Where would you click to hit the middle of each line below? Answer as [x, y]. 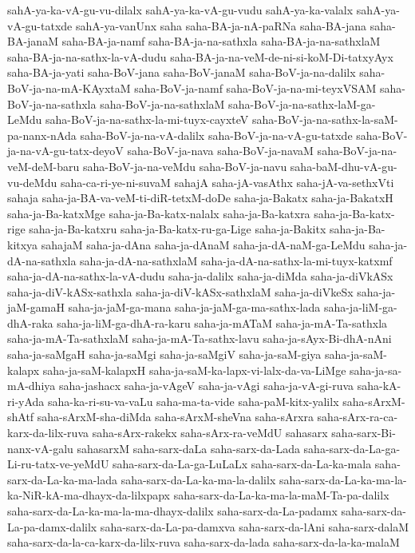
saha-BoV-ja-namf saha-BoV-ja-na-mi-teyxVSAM [255, 88]
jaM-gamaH [36, 307]
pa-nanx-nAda [42, 135]
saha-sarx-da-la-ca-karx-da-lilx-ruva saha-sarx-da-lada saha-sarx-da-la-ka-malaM [204, 542]
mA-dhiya [32, 386]
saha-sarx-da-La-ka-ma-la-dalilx [198, 479]
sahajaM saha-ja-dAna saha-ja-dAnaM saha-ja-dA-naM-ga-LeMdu [203, 244]
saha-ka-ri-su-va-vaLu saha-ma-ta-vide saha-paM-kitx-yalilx [193, 401]
